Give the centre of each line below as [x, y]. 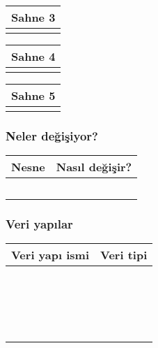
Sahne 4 [33, 56]
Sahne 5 [33, 95]
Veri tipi [124, 255]
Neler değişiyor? [52, 135]
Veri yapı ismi [50, 255]
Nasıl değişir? [94, 167]
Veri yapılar [39, 224]
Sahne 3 [33, 17]
